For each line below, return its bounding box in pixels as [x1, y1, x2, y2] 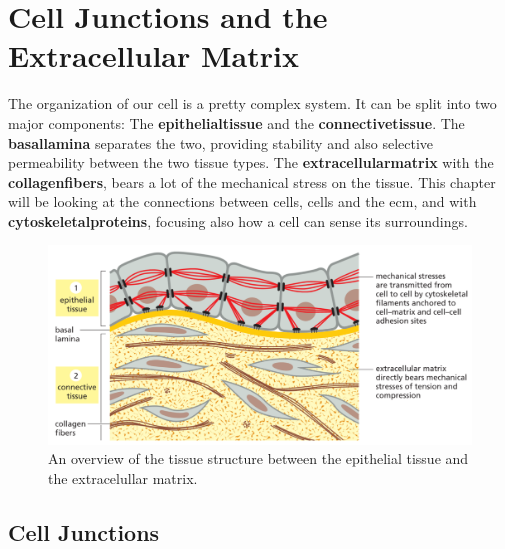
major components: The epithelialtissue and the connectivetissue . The [8, 112, 465, 133]
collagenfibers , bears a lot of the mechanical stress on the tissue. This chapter [8, 171, 496, 192]
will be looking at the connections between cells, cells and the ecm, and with [8, 191, 477, 212]
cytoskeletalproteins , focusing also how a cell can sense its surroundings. [8, 210, 468, 231]
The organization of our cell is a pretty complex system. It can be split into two [8, 93, 497, 114]
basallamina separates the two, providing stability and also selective [8, 132, 434, 153]
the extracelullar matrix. [48, 467, 198, 488]
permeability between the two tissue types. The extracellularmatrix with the [8, 152, 494, 173]
